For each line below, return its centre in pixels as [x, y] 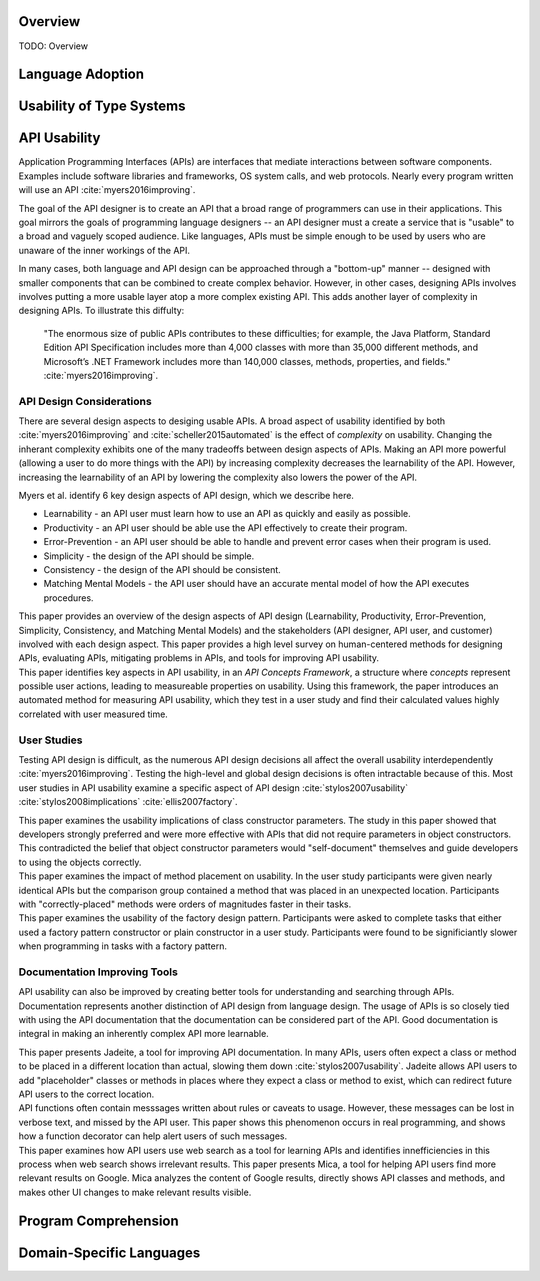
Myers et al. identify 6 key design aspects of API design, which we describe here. [186, 496]
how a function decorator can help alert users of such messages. [153, 1136]
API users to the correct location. [86, 1094]
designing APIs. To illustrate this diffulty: [101, 311]
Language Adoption [81, 74]
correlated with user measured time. [93, 714]
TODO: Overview [53, 46]
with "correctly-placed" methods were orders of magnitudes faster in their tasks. [185, 904]
